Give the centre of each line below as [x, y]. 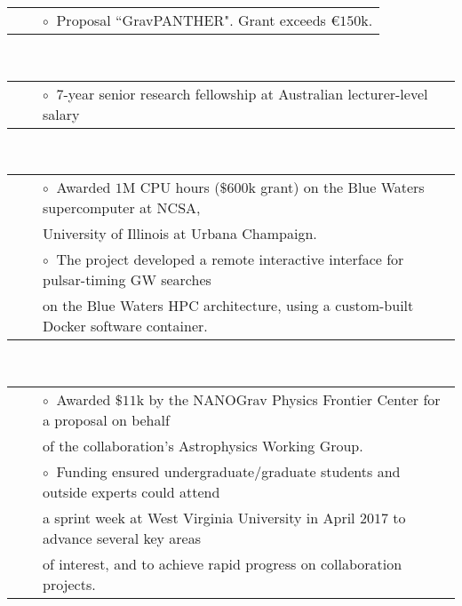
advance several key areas [122, 538]
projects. [69, 584]
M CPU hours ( [171, 187]
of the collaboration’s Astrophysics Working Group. [203, 445]
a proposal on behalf [106, 419]
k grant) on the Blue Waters [336, 187]
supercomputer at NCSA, [122, 208]
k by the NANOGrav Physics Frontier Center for [288, 399]
